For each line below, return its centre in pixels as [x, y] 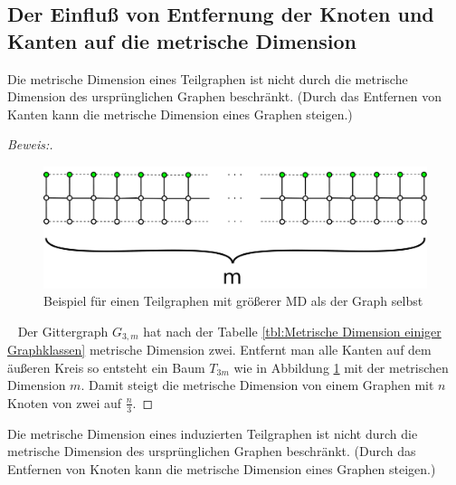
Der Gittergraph [63, 331]
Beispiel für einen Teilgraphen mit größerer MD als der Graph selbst [233, 301]
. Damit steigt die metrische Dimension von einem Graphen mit [257, 385]
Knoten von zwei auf [64, 402]
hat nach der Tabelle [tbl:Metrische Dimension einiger [292, 331]
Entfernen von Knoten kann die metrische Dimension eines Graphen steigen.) [222, 468]
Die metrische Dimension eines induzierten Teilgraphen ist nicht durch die [213, 433]
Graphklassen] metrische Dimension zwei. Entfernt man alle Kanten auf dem [219, 350]
